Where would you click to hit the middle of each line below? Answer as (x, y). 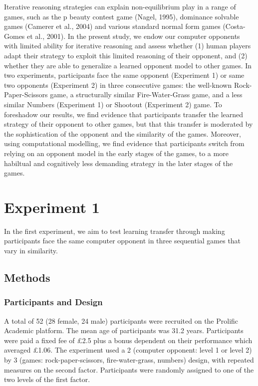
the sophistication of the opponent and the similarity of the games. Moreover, (123, 133)
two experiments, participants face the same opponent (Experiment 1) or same (124, 75)
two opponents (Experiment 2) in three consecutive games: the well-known (118, 85)
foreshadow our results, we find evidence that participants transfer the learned (124, 114)
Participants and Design (53, 302)
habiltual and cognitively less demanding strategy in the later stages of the (119, 163)
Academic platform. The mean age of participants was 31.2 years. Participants (124, 330)
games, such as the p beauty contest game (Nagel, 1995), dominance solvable (122, 16)
